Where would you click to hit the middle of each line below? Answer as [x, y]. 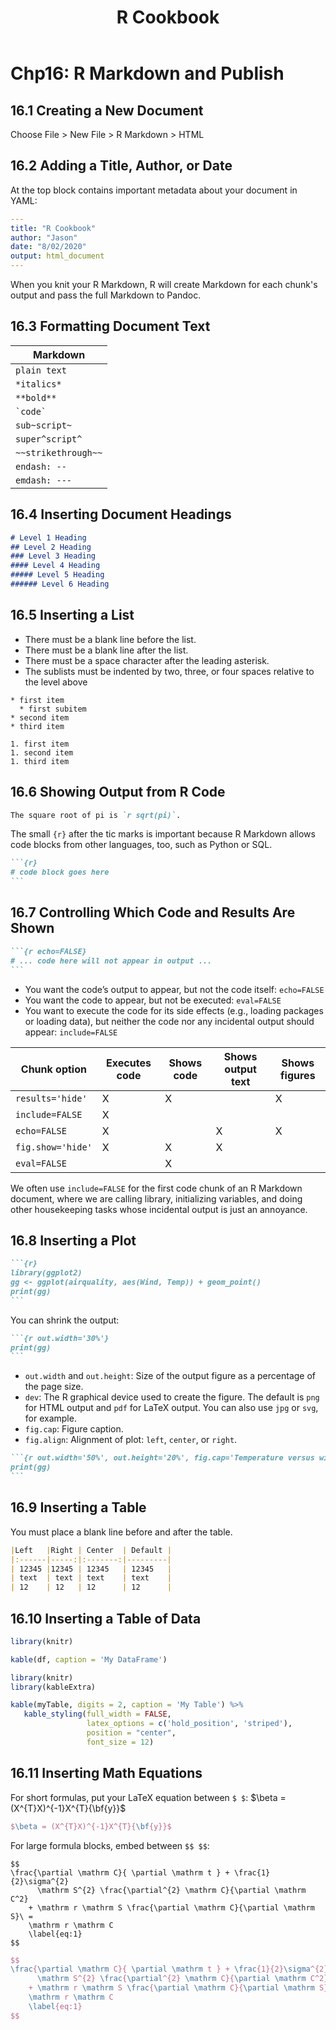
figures [298, 1075]
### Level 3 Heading [53, 556]
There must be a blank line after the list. [106, 650]
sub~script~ [44, 425]
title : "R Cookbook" [53, 228]
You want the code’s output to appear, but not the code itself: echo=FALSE [174, 989]
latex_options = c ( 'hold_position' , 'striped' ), [189, 1724]
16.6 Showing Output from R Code [118, 792]
